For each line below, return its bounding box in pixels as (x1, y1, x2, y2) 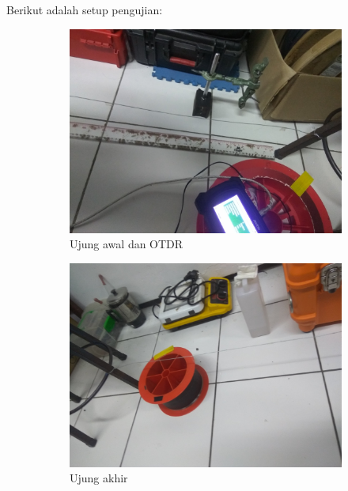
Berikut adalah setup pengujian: (6, 2, 163, 17)
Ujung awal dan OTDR (70, 236, 183, 252)
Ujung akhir (70, 470, 128, 486)
